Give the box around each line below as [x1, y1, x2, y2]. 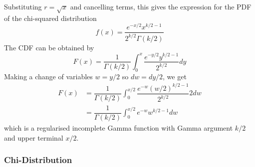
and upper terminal [4, 132, 63, 143]
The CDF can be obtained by [4, 42, 94, 52]
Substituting [4, 1, 42, 11]
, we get [163, 71, 187, 81]
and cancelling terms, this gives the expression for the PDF [70, 1, 252, 11]
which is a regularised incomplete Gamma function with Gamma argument [4, 123, 233, 133]
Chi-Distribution [4, 154, 72, 166]
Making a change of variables [4, 71, 93, 81]
